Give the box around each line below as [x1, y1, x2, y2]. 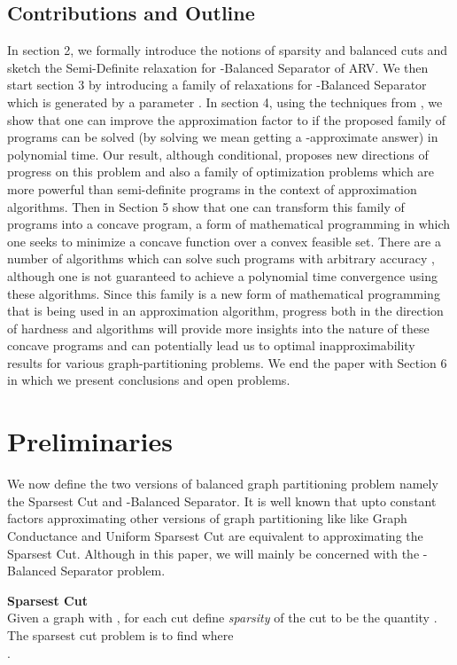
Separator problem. [60, 561, 166, 580]
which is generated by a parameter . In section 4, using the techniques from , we [7, 92, 443, 111]
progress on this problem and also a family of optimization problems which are [7, 162, 435, 181]
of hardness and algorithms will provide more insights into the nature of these [7, 318, 430, 337]
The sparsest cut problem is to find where [7, 625, 234, 644]
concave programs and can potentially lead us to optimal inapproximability [7, 336, 415, 355]
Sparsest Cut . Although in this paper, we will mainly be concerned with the [7, 544, 420, 562]
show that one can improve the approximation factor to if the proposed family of [7, 110, 445, 129]
